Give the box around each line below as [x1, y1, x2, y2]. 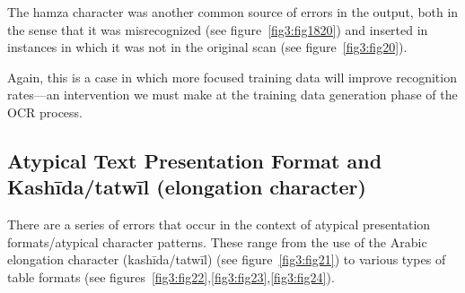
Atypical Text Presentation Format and [7, 146, 382, 174]
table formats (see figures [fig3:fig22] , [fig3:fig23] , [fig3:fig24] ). [7, 267, 335, 286]
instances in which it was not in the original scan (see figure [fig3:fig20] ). [7, 38, 408, 56]
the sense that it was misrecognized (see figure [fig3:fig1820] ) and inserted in [7, 20, 428, 39]
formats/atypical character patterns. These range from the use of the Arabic [7, 232, 427, 251]
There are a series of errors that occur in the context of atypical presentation [7, 215, 431, 234]
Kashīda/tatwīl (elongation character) [7, 173, 366, 201]
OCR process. [7, 102, 83, 121]
